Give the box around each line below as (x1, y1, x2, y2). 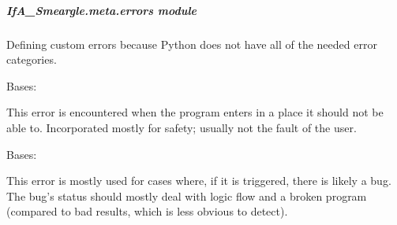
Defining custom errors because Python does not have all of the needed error (6, 35, 377, 52)
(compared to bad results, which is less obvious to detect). (6, 203, 288, 219)
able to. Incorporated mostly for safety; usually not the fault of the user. (6, 119, 357, 135)
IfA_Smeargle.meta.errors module (6, 2, 197, 18)
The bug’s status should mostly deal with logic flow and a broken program (6, 187, 367, 204)
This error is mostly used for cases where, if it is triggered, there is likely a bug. (6, 172, 391, 189)
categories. (6, 51, 57, 68)
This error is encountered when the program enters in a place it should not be (6, 104, 384, 120)
